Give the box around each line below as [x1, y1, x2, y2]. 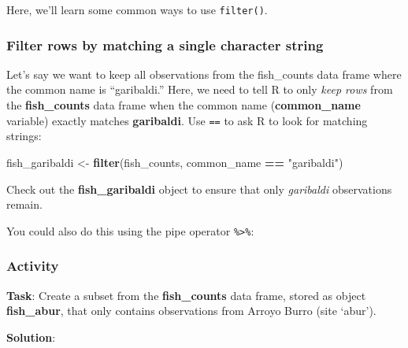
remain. [6, 196, 43, 213]
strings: [6, 128, 42, 144]
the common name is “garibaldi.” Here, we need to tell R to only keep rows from [6, 81, 393, 98]
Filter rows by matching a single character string [6, 35, 324, 54]
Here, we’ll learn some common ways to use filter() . [6, 2, 268, 17]
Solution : [6, 328, 56, 345]
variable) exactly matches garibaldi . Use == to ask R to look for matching [6, 112, 368, 128]
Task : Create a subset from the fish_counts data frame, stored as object [6, 287, 366, 303]
